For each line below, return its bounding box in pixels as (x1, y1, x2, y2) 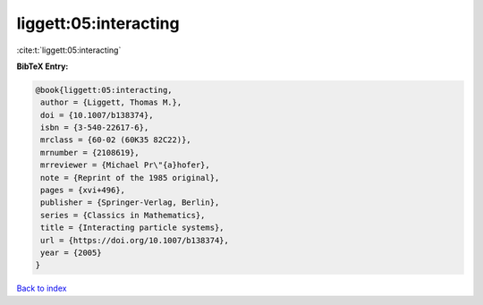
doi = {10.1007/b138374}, (40, 110, 154, 120)
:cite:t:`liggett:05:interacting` (16, 45, 122, 55)
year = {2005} (40, 248, 102, 258)
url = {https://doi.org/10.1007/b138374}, (40, 235, 230, 245)
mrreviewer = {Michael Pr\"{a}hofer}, (40, 160, 210, 170)
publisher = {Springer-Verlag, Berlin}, (40, 198, 220, 208)
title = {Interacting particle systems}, (40, 223, 225, 233)
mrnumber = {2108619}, (40, 148, 140, 157)
